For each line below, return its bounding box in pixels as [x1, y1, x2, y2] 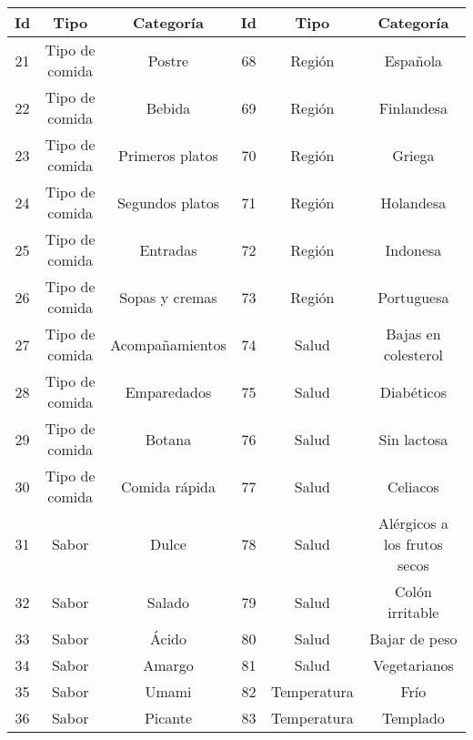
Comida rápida [120, 475, 216, 497]
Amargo [143, 654, 194, 675]
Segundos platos [116, 191, 220, 213]
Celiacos [387, 475, 439, 497]
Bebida [146, 96, 191, 118]
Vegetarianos [372, 654, 454, 675]
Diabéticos [379, 380, 447, 402]
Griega [392, 144, 435, 166]
